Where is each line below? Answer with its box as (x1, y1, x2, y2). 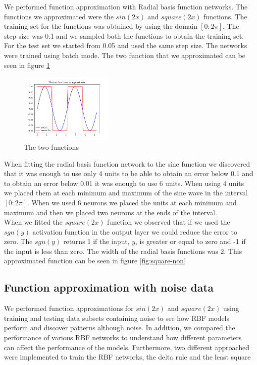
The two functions (24, 141, 79, 152)
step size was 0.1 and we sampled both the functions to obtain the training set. (4, 30, 244, 41)
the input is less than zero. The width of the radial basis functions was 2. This (4, 245, 242, 256)
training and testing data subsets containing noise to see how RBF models (4, 312, 229, 323)
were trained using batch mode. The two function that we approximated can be (4, 50, 246, 60)
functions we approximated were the (4, 11, 114, 21)
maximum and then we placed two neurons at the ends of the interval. (4, 207, 217, 217)
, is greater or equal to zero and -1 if (135, 236, 246, 246)
